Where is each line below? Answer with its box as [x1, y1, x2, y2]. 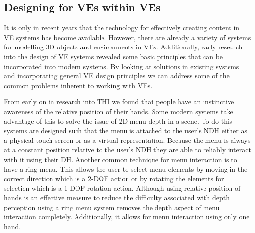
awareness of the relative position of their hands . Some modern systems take [4, 106, 233, 116]
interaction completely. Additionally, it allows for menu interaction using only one [4, 211, 250, 222]
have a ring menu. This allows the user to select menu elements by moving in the [4, 163, 248, 174]
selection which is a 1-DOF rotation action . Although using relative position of [4, 183, 241, 193]
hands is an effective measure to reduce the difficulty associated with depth [4, 192, 230, 203]
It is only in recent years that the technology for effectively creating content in [4, 23, 240, 33]
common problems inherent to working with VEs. [4, 80, 153, 90]
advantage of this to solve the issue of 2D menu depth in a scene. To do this [4, 116, 232, 126]
